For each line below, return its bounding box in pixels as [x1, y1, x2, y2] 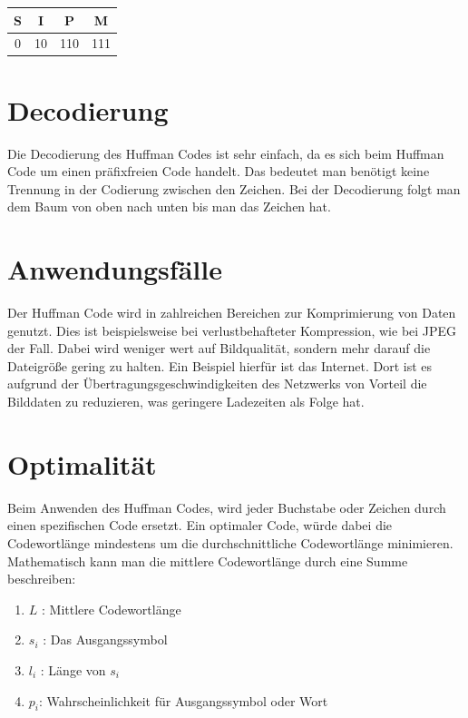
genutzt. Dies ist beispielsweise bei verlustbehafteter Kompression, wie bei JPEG [7, 320, 457, 339]
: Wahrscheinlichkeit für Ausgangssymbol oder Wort [39, 691, 328, 710]
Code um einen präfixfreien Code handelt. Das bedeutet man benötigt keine [7, 162, 430, 181]
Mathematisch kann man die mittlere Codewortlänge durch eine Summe [7, 551, 408, 570]
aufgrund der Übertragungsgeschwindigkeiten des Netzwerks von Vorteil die [7, 374, 427, 393]
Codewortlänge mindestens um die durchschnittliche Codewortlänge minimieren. [7, 533, 453, 552]
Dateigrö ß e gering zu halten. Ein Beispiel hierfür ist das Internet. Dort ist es [7, 356, 433, 375]
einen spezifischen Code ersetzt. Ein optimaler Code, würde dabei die [7, 516, 393, 535]
